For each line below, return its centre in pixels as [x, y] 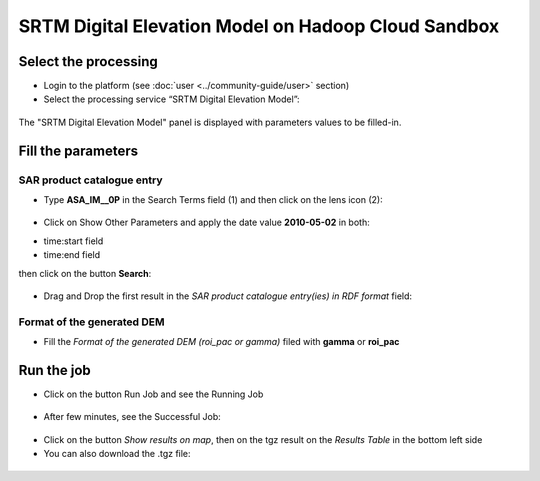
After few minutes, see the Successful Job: [132, 417]
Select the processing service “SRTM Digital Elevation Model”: [171, 99]
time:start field [73, 241]
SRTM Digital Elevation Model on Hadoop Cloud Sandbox [259, 26]
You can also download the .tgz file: [117, 454]
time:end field [72, 255]
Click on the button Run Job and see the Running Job [153, 394]
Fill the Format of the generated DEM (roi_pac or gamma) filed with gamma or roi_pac [221, 342]
